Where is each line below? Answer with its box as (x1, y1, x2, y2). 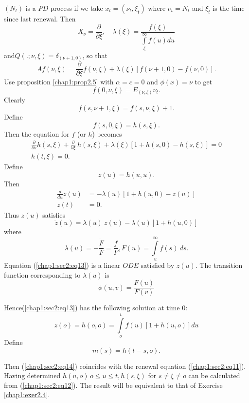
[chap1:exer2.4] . (4, 389, 50, 400)
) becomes (92, 128, 122, 139)
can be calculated (188, 370, 240, 381)
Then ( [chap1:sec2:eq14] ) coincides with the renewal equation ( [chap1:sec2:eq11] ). (4, 361, 246, 371)
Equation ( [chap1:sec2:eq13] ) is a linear (4, 260, 121, 270)
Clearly (4, 95, 25, 105)
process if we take (50, 3, 103, 13)
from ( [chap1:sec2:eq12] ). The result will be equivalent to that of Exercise (4, 380, 223, 390)
